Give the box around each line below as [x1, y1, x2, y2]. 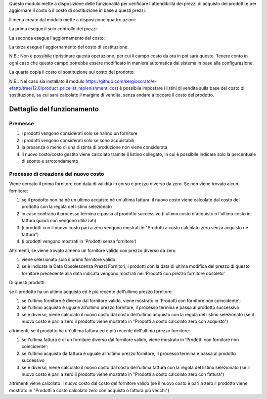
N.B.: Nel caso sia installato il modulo [9, 78, 85, 84]
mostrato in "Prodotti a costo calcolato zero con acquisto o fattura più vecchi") [9, 387, 170, 393]
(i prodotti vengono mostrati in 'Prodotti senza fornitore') [21, 238, 137, 245]
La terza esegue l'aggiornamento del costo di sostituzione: [9, 44, 129, 50]
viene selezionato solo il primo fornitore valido [21, 256, 116, 262]
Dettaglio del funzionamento [9, 105, 99, 113]
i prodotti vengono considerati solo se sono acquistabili [21, 137, 134, 143]
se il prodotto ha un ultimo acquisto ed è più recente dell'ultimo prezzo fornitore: [9, 289, 173, 295]
